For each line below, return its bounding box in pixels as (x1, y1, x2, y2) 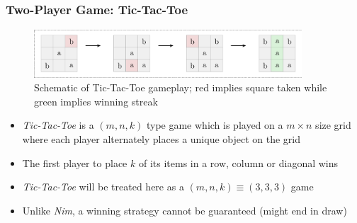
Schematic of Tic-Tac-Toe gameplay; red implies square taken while (34, 80, 327, 95)
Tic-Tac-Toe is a (22, 118, 94, 132)
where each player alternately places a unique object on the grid (22, 132, 301, 147)
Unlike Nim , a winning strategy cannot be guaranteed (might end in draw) (22, 202, 347, 217)
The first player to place (22, 155, 127, 170)
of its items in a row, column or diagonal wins (138, 155, 339, 170)
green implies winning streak (34, 93, 158, 108)
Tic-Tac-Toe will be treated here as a (22, 179, 184, 194)
